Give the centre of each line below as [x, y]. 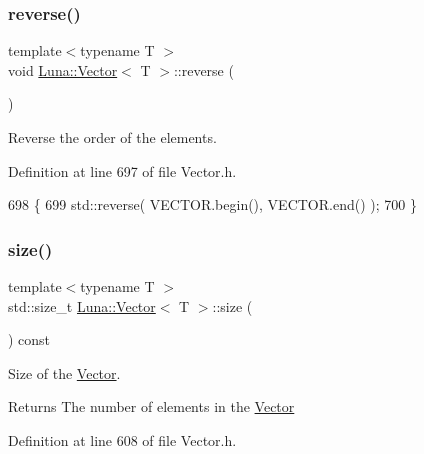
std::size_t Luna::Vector [82, 305]
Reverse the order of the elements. [112, 137]
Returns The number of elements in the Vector [151, 406]
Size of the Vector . [64, 372]
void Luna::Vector [63, 69]
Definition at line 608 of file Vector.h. [122, 439]
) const [29, 339]
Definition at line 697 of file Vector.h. [122, 170]
